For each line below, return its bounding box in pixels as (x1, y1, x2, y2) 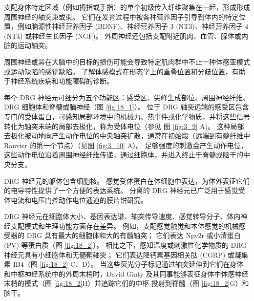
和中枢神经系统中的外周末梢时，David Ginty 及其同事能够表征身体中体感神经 (4, 268, 249, 279)
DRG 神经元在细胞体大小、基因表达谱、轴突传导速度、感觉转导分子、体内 (4, 211, 241, 221)
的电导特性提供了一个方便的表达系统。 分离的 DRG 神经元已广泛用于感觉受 (4, 185, 245, 195)
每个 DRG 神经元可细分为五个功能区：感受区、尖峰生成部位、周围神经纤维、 (4, 92, 250, 102)
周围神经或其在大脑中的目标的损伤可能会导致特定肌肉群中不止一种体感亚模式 (4, 56, 250, 66)
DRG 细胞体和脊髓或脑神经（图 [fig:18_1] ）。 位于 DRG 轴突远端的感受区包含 (4, 102, 249, 112)
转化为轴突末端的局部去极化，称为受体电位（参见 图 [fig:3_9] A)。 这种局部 (4, 121, 244, 131)
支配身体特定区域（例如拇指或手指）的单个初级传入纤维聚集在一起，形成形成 (4, 2, 250, 12)
